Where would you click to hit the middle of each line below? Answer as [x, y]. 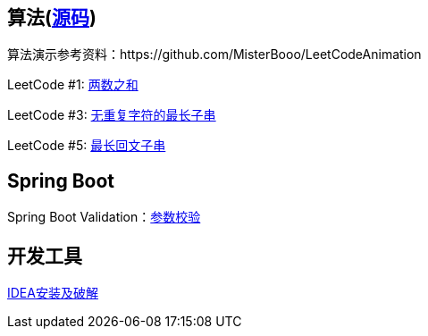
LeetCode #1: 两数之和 [73, 85]
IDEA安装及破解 [53, 293]
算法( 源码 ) [52, 17]
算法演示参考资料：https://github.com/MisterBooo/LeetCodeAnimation [214, 55]
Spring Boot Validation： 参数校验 [104, 217]
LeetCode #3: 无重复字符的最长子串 [112, 115]
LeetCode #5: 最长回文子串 [87, 146]
